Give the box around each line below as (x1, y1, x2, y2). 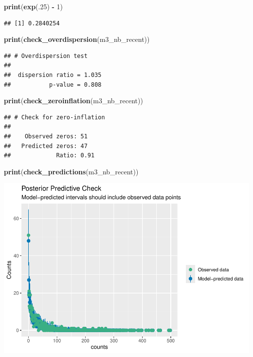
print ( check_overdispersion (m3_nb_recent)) (4, 34, 150, 44)
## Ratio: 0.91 (4, 152, 95, 159)
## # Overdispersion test (4, 52, 88, 59)
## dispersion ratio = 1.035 (4, 71, 102, 78)
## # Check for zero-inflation (4, 113, 105, 121)
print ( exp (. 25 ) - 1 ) (4, 1, 63, 11)
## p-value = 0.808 (4, 81, 102, 88)
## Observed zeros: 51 (4, 132, 88, 140)
